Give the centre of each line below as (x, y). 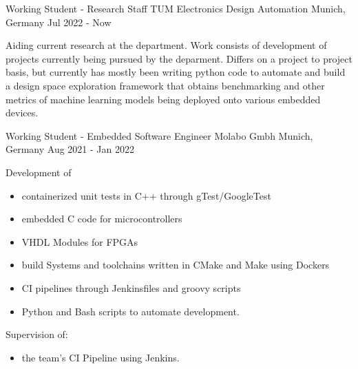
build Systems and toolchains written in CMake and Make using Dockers (176, 265)
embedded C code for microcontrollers (102, 219)
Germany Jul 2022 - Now (59, 22)
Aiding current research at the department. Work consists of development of (166, 45)
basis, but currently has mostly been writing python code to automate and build (176, 72)
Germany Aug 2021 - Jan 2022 (70, 149)
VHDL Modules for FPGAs (80, 241)
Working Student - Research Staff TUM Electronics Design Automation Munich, (176, 8)
